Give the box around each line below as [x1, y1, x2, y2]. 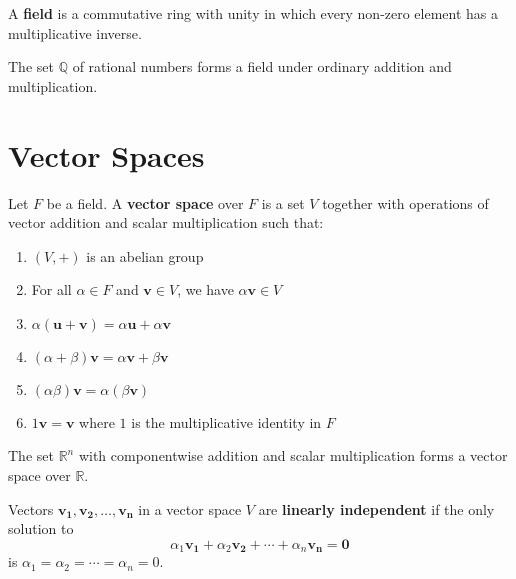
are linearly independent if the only [258, 498, 495, 519]
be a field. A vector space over [46, 192, 244, 213]
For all [31, 279, 72, 300]
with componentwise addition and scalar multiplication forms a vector [78, 445, 508, 466]
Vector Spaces [8, 134, 205, 175]
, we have [177, 279, 234, 300]
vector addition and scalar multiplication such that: [8, 212, 324, 233]
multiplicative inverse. [8, 22, 142, 43]
